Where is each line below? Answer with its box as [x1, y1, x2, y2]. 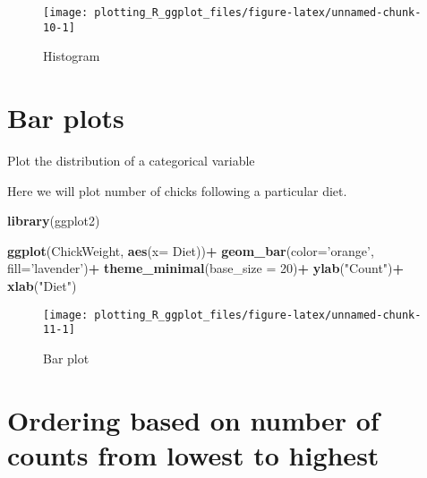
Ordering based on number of [7, 401, 380, 438]
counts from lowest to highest [7, 436, 380, 473]
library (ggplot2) [7, 211, 100, 230]
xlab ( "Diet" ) [7, 277, 77, 294]
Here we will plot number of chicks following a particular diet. [7, 181, 347, 200]
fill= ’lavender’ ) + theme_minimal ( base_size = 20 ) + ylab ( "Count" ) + [7, 259, 405, 277]
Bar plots [7, 99, 124, 136]
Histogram [43, 47, 100, 65]
